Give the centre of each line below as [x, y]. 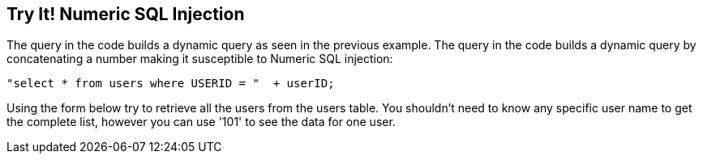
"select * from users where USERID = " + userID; [171, 84]
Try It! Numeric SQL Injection [126, 14]
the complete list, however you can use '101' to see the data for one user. [201, 122]
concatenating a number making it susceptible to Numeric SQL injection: [200, 59]
